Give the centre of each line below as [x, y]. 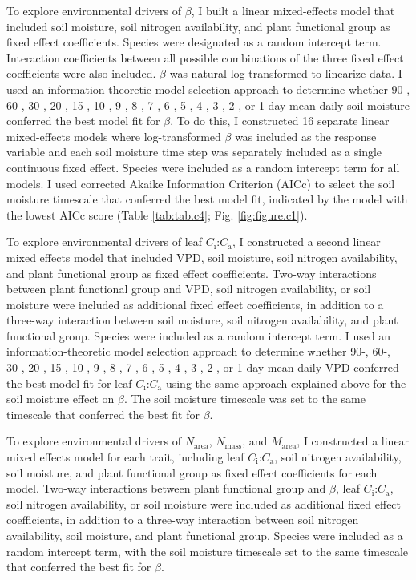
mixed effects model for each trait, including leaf [125, 457]
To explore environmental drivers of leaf [105, 242]
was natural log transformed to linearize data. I [286, 73]
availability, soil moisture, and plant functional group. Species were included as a [205, 535]
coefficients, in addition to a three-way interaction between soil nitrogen [183, 520]
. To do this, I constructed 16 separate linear [280, 121]
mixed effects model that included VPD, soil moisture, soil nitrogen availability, [202, 257]
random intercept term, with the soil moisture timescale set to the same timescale [208, 551]
